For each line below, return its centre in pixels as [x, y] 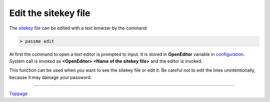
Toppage [18, 94]
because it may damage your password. [50, 77]
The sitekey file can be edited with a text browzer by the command [78, 28]
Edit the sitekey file [50, 13]
